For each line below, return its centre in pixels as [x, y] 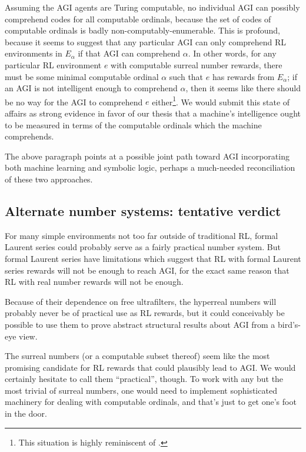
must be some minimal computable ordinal [82, 76]
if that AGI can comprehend [129, 53]
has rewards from [243, 76]
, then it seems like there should [243, 88]
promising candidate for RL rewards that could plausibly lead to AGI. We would [150, 367]
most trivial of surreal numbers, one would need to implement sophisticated [141, 390]
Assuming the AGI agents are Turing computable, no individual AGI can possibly [152, 7]
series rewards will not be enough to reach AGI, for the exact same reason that [147, 270]
